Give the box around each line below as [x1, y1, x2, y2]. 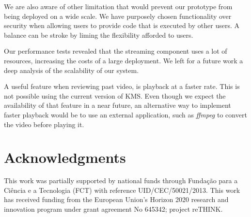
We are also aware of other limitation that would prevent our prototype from [4, 1, 233, 11]
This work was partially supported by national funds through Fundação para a [4, 175, 238, 186]
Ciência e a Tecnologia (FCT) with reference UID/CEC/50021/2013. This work [4, 185, 240, 195]
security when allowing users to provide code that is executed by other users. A [4, 20, 239, 30]
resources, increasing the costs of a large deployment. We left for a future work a [4, 55, 243, 65]
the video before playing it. [4, 119, 84, 129]
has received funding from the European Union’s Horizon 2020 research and [4, 194, 229, 204]
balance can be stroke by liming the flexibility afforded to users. [4, 29, 193, 40]
